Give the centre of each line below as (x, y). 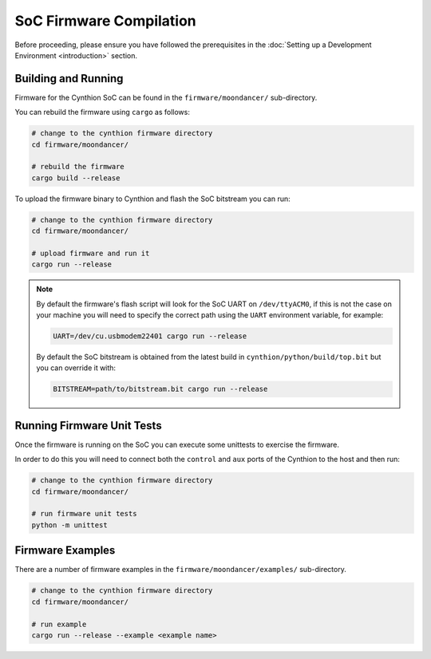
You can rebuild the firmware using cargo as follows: (103, 112)
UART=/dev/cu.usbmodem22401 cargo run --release (150, 336)
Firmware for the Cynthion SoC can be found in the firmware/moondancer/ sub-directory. (166, 97)
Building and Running (69, 79)
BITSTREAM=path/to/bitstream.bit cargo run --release (160, 389)
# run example (59, 624)
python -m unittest (69, 525)
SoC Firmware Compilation (106, 21)
